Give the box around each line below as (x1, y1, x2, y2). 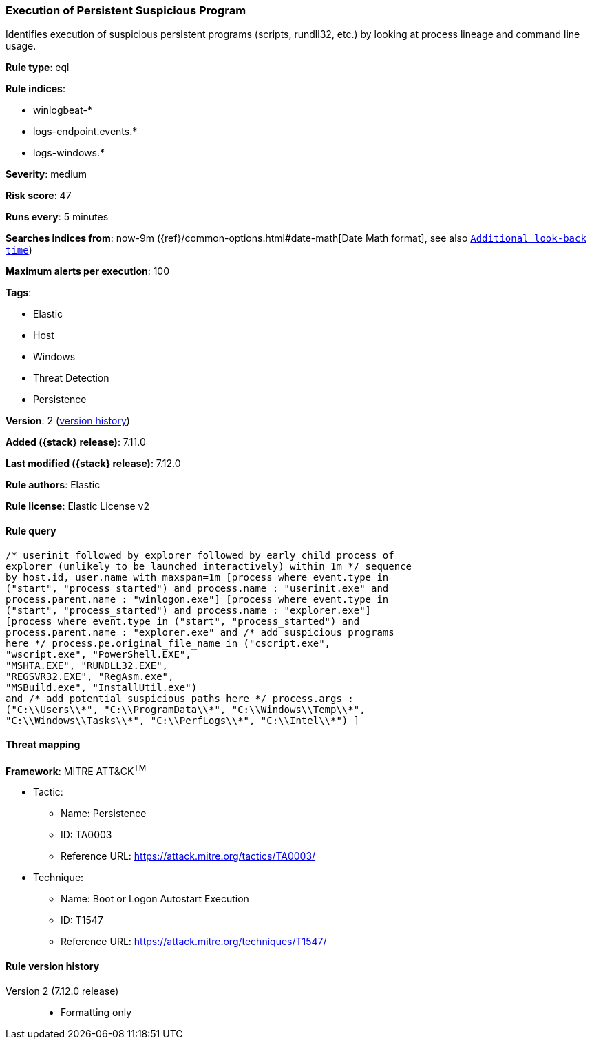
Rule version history (6, 960, 100, 973)
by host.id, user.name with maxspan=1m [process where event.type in (6, 571, 389, 583)
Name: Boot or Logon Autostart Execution (61, 893, 249, 905)
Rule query (6, 524, 56, 537)
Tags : (6, 287, 32, 299)
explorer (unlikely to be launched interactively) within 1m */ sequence (6, 560, 412, 572)
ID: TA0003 (61, 829, 112, 841)
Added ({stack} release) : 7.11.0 (6, 436, 146, 448)
